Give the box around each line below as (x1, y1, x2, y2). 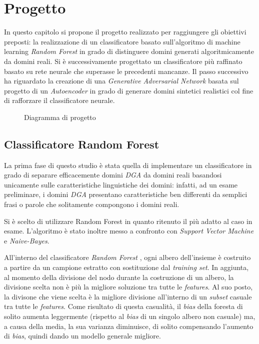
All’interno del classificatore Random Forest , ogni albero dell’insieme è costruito (4, 252, 251, 262)
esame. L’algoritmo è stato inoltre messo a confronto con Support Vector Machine (4, 225, 254, 236)
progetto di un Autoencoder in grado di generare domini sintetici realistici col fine (4, 85, 253, 95)
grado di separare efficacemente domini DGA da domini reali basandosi (4, 169, 222, 180)
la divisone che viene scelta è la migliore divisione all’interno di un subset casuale (4, 291, 252, 301)
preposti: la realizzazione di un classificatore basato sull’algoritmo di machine (4, 36, 240, 46)
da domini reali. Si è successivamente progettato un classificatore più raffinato (4, 55, 242, 66)
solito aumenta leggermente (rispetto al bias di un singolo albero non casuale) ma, (4, 310, 255, 321)
